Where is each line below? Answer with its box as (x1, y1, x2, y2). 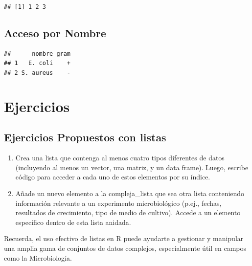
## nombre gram (4, 50, 71, 57)
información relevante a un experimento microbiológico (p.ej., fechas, (15, 198, 222, 208)
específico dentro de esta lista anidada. (15, 217, 131, 227)
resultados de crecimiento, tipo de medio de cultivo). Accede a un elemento (15, 207, 241, 218)
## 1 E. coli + (4, 60, 71, 67)
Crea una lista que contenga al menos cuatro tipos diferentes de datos (15, 153, 225, 163)
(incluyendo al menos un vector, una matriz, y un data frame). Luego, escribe (15, 162, 249, 172)
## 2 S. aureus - (4, 69, 71, 76)
